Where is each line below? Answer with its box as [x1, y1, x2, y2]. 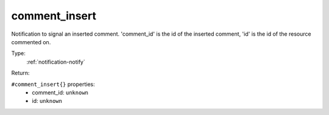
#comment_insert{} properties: [11, 80, 96, 88]
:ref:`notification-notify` [26, 58, 85, 65]
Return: [11, 70, 30, 77]
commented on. [11, 38, 51, 45]
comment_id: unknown [32, 88, 88, 96]
